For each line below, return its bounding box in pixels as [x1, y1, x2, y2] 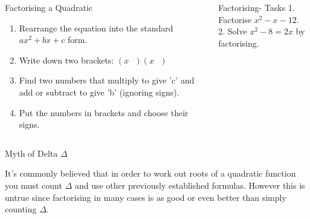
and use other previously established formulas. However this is [74, 178, 305, 191]
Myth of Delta [5, 146, 58, 159]
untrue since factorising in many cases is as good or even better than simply [5, 191, 286, 203]
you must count [5, 178, 62, 191]
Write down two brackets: [19, 53, 114, 66]
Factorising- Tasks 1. [218, 1, 295, 13]
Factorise [218, 13, 252, 25]
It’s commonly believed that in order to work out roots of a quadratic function [5, 167, 296, 180]
